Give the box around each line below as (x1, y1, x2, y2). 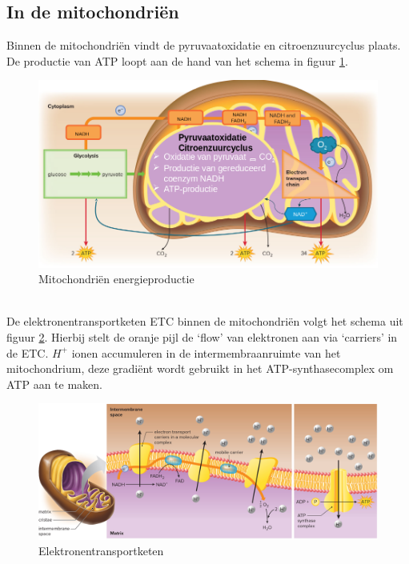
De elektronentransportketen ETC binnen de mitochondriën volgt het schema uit (6, 313, 403, 330)
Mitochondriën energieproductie (38, 270, 194, 287)
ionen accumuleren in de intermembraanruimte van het (71, 344, 341, 361)
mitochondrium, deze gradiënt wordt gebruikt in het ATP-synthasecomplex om (6, 360, 394, 377)
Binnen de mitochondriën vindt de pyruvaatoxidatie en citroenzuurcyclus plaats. (6, 37, 401, 54)
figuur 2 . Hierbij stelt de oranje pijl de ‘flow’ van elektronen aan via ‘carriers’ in (6, 328, 398, 345)
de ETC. (6, 344, 49, 361)
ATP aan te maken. (6, 375, 102, 392)
